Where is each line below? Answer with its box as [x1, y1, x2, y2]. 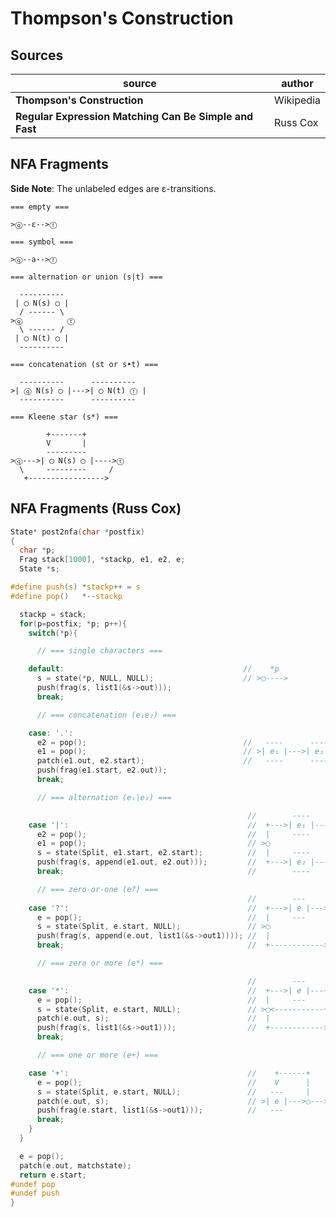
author [281, 77, 314, 90]
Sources [10, 47, 64, 64]
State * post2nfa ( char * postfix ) [10, 527, 145, 537]
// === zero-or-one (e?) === [36, 884, 159, 894]
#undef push [10, 1188, 60, 1199]
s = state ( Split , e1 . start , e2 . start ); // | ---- [36, 848, 311, 858]
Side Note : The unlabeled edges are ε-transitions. [10, 182, 217, 194]
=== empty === [10, 202, 70, 212]
